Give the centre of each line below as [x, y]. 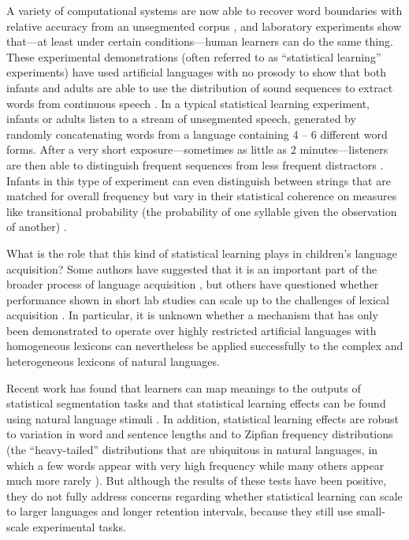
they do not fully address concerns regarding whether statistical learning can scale [204, 495]
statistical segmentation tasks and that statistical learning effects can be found [196, 403]
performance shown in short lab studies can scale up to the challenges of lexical [198, 299]
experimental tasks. [79, 527]
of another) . [37, 227]
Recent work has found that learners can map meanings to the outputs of [184, 387]
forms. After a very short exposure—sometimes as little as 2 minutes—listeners [197, 149]
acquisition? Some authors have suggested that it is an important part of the [192, 268]
